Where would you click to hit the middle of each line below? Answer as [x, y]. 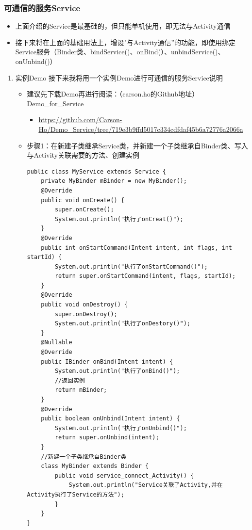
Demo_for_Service [55, 103]
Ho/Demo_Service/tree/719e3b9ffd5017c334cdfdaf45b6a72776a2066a [141, 129]
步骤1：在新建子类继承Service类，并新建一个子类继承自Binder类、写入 [137, 145]
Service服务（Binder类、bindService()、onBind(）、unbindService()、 [120, 52]
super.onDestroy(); [86, 314]
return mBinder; [81, 390]
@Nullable [57, 343]
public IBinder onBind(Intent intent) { [107, 361]
